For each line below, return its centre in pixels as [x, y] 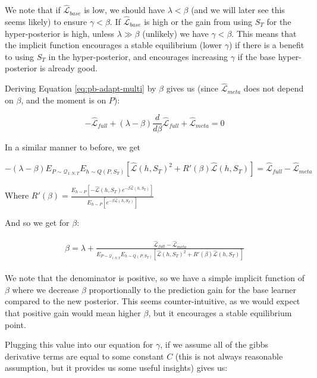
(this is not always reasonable [229, 356]
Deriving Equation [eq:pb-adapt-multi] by [81, 88]
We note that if [33, 10]
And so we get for [37, 222]
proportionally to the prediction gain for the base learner [193, 289]
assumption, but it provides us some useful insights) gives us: [116, 368]
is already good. [68, 68]
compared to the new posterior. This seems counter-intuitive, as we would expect [153, 301]
